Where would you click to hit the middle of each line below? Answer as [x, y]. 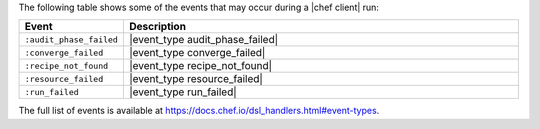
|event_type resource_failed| [196, 79]
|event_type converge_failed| [197, 53]
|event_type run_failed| [182, 92]
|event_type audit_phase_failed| [203, 40]
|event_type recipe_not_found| [200, 66]
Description [157, 27]
